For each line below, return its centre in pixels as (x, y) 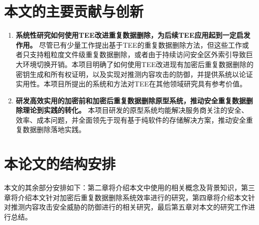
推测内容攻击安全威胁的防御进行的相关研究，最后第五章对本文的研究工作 (129, 207)
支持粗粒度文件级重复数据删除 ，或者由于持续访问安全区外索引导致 (138, 54)
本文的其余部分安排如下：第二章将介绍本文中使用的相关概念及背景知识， (123, 187)
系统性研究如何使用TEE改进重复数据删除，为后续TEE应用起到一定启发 (133, 35)
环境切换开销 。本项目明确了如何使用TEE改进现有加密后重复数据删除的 (138, 64)
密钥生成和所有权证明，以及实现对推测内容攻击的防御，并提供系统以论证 (134, 74)
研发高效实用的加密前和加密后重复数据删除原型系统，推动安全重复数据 (131, 100)
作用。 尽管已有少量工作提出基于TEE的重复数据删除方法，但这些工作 (129, 44)
